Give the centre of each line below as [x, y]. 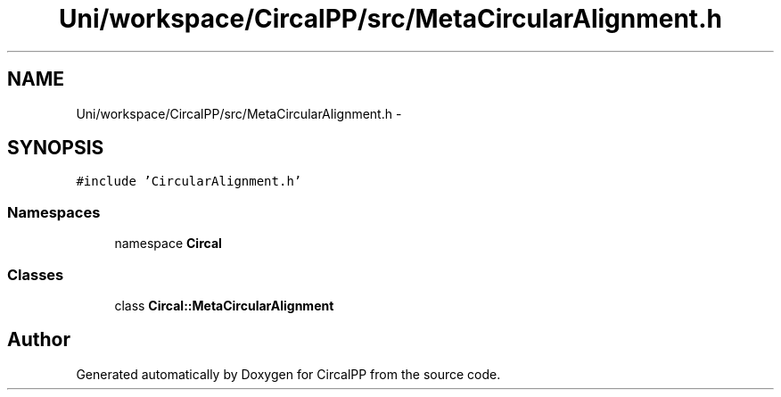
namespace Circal [168, 244]
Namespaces [54, 212]
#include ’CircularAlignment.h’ [189, 182]
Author [39, 340]
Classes [36, 274]
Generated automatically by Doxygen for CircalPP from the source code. [288, 374]
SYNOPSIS [56, 148]
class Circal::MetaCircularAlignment [224, 305]
